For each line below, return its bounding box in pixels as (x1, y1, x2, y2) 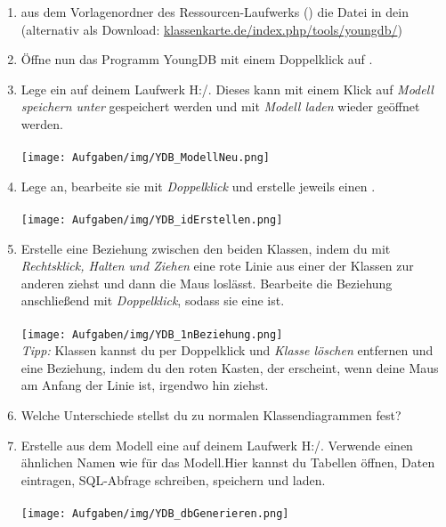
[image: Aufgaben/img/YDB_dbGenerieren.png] (20, 507, 289, 521)
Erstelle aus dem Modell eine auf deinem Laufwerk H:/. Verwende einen (20, 435, 413, 454)
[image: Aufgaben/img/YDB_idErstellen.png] (20, 214, 283, 226)
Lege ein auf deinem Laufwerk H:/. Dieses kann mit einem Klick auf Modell (20, 79, 434, 98)
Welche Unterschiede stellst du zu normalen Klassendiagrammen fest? (20, 406, 401, 425)
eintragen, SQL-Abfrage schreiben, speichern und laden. (20, 470, 326, 489)
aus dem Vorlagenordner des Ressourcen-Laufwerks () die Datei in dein (20, 3, 409, 20)
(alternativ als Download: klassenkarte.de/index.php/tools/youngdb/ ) (20, 20, 402, 38)
